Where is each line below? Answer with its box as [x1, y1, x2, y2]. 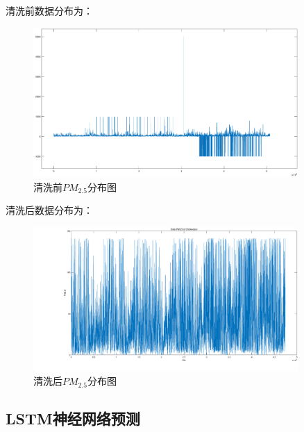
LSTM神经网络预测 [6, 408, 140, 429]
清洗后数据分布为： [6, 203, 93, 217]
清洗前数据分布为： [6, 3, 93, 17]
